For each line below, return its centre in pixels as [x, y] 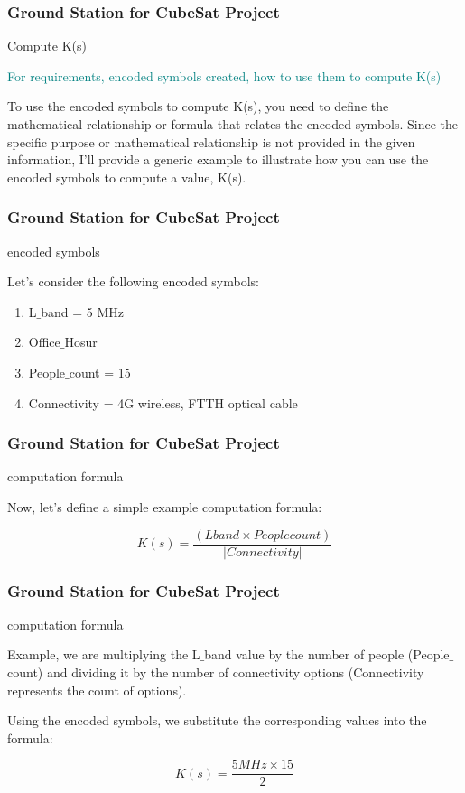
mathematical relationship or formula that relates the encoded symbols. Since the [233, 124]
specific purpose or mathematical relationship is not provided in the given [211, 141]
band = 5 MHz [83, 311]
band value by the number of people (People [327, 654]
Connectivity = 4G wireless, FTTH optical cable [163, 402]
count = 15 [100, 372]
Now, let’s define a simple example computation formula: [165, 506]
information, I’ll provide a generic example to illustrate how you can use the [218, 159]
